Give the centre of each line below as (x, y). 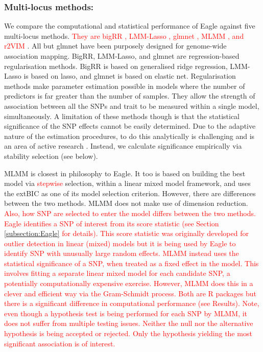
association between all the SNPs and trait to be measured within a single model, (132, 105)
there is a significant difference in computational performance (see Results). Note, (132, 303)
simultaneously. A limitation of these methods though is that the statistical (122, 116)
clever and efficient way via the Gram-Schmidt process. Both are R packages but (130, 293)
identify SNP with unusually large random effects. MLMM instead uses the (122, 253)
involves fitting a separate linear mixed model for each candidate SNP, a (117, 273)
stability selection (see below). (51, 156)
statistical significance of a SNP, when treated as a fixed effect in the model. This (131, 263)
